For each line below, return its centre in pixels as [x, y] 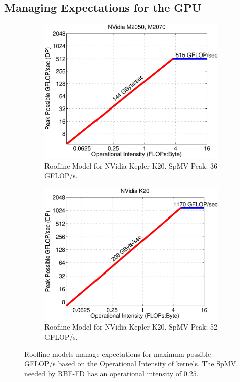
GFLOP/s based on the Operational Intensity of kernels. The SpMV [130, 364]
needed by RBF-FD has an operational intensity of [103, 373]
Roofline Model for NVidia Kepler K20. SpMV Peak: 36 [131, 165]
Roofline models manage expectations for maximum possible [118, 353]
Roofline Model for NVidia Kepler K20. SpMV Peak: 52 [131, 327]
